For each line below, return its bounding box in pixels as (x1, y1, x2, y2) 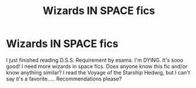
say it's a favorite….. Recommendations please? (6, 75, 122, 82)
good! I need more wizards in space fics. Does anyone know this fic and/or (6, 63, 188, 70)
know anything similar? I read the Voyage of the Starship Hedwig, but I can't (6, 69, 190, 76)
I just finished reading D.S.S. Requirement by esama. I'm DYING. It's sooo (6, 56, 184, 63)
